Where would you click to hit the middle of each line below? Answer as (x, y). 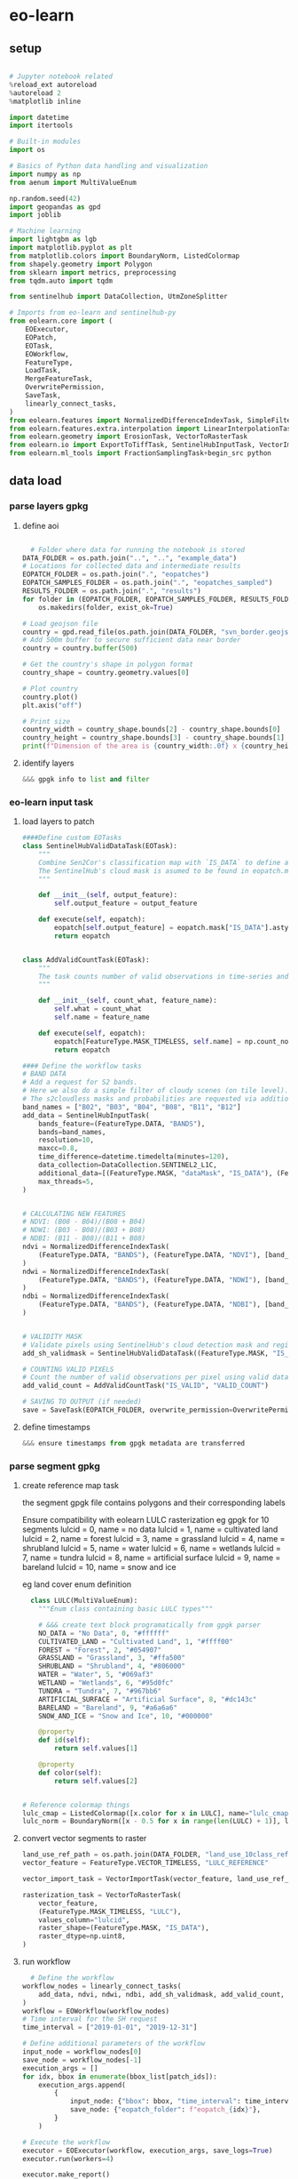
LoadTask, (43, 371)
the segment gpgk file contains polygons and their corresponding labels (153, 1502)
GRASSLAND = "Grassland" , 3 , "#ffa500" (112, 1658)
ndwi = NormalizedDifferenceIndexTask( (96, 1271)
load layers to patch (58, 821)
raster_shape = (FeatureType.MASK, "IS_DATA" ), (124, 1928)
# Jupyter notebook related (61, 76)
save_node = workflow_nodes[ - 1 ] (82, 2060)
